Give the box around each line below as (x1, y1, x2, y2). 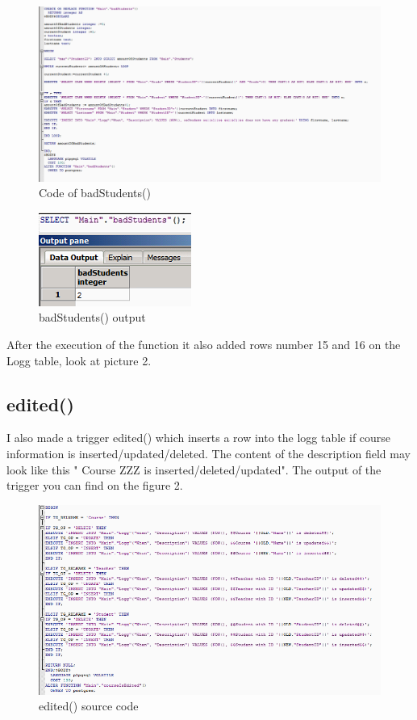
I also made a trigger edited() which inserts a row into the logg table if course (6, 429, 391, 446)
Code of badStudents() (39, 184, 151, 201)
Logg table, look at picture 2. (6, 352, 152, 368)
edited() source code (39, 697, 139, 714)
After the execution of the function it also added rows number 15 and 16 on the (6, 335, 401, 352)
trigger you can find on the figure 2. (6, 477, 183, 494)
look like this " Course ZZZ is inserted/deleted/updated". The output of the (6, 461, 382, 478)
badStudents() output (39, 309, 146, 326)
